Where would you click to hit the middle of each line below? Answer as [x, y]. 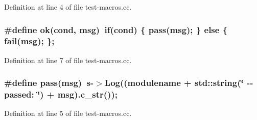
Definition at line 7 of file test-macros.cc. [68, 60]
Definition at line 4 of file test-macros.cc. [68, 7]
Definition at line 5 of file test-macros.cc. [68, 113]
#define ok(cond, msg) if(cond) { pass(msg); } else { [116, 29]
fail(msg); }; [29, 41]
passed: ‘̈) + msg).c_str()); [61, 94]
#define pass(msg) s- [49, 83]
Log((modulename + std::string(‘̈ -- [179, 83]
